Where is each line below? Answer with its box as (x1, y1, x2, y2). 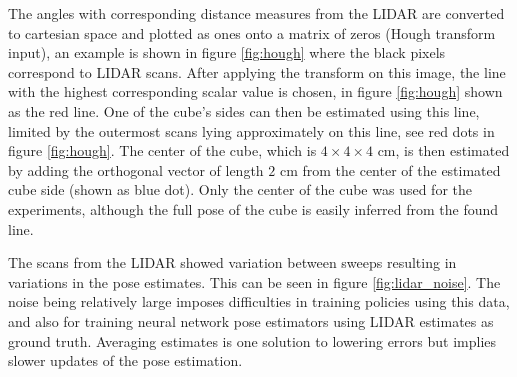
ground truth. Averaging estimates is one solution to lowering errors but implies (8, 330, 497, 351)
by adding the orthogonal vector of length (8, 159, 264, 180)
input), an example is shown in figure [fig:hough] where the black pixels (8, 42, 446, 63)
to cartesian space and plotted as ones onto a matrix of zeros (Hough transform (8, 22, 496, 43)
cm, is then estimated (377, 140, 510, 161)
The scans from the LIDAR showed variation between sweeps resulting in (8, 252, 457, 273)
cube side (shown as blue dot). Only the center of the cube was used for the (8, 179, 472, 200)
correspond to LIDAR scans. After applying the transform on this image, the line (8, 61, 506, 82)
